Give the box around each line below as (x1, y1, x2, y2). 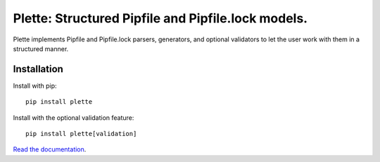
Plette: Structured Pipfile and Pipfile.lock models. (13, 11, 308, 26)
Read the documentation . (13, 145, 87, 154)
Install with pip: (13, 81, 57, 90)
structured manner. (13, 44, 69, 53)
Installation (13, 63, 63, 75)
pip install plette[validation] (25, 130, 137, 138)
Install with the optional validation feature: (13, 113, 134, 122)
